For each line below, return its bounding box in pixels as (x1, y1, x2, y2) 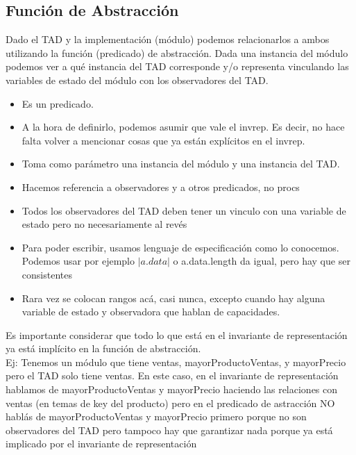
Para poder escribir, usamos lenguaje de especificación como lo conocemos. (22, 240, 339, 254)
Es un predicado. (22, 96, 94, 110)
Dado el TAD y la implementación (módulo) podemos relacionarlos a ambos (6, 32, 330, 47)
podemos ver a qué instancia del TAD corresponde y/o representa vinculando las (6, 59, 349, 74)
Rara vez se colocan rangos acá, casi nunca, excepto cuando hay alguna (22, 290, 325, 305)
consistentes (22, 267, 72, 281)
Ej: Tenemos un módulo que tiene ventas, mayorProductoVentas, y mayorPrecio (6, 354, 346, 369)
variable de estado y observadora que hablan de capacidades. (22, 304, 280, 319)
